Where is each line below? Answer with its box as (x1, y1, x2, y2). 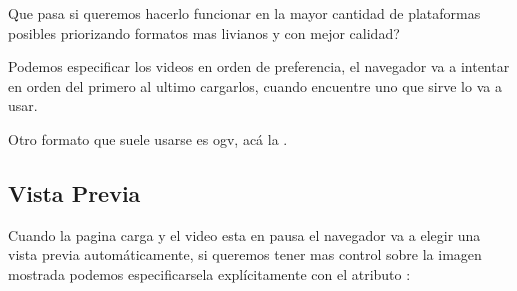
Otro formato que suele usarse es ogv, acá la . (8, 128, 288, 149)
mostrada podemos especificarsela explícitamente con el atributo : (8, 263, 411, 284)
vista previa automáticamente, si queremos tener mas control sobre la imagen (8, 244, 482, 265)
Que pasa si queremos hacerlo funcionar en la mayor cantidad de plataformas (8, 3, 481, 23)
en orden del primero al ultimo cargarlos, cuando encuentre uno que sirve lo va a (8, 75, 502, 96)
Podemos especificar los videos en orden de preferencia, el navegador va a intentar (8, 56, 510, 77)
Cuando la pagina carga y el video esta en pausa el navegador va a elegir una (8, 224, 481, 245)
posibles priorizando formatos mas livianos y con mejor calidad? (8, 22, 400, 43)
